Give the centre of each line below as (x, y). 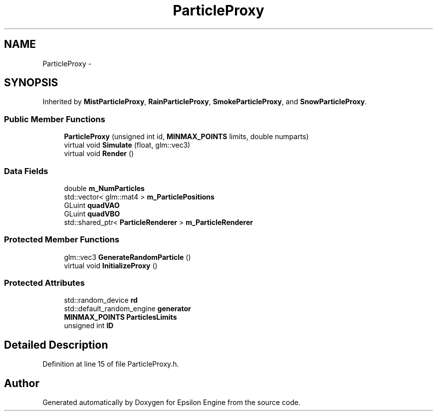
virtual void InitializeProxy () (111, 265)
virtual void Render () (99, 154)
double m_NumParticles (104, 188)
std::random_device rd (101, 300)
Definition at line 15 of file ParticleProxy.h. (111, 364)
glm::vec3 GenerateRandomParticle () (127, 257)
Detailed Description (56, 345)
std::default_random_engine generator (127, 309)
